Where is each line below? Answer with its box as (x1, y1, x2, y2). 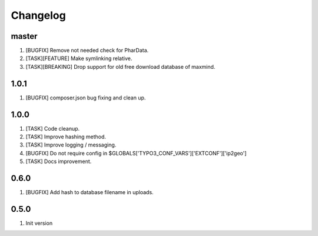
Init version (25, 220, 53, 227)
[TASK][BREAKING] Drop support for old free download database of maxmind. (25, 63, 216, 70)
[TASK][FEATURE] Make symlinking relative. (25, 55, 132, 62)
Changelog (11, 9, 66, 22)
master (11, 31, 38, 41)
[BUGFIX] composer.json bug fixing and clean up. (25, 94, 146, 101)
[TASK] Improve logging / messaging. (25, 141, 117, 148)
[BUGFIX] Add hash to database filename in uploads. (25, 189, 154, 196)
